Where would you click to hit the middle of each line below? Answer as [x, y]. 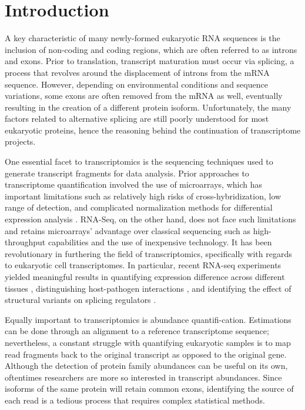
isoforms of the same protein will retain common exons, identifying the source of [149, 389]
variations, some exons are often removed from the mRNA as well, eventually [144, 96]
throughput [25, 242]
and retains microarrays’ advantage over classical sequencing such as [128, 230]
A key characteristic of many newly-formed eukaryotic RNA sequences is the [143, 38]
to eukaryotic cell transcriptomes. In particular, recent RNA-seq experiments [143, 265]
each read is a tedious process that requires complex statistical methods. [135, 400]
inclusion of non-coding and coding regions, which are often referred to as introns [151, 49]
